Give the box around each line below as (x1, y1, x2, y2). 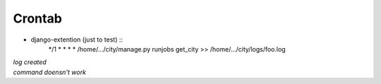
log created (13, 58, 47, 66)
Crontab (13, 11, 63, 26)
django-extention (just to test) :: (30, 35, 123, 44)
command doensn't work (13, 68, 86, 76)
